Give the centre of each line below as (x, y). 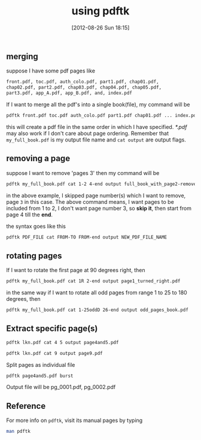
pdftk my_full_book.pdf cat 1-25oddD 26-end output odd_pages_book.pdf (97, 310)
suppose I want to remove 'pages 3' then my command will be (83, 173)
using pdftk (100, 11)
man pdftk (19, 432)
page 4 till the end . (29, 215)
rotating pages (34, 256)
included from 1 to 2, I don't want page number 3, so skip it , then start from (99, 208)
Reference (26, 406)
